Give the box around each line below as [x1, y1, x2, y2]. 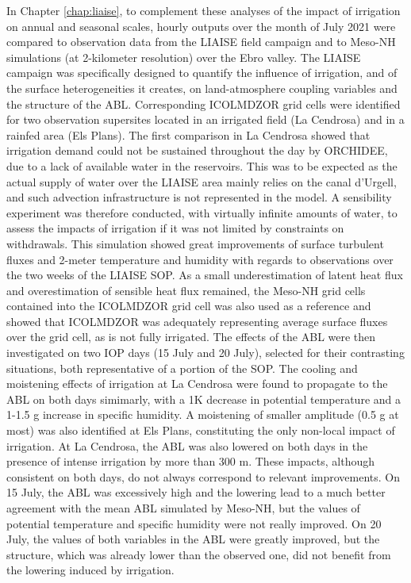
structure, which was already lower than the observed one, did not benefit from [6, 546, 391, 562]
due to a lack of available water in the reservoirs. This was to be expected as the [6, 157, 398, 174]
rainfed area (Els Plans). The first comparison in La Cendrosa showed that [6, 126, 371, 143]
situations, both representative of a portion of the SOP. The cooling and [6, 359, 358, 376]
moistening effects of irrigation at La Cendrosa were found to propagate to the [6, 375, 388, 392]
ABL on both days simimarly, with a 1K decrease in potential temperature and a [6, 390, 401, 407]
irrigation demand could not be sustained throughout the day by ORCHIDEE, [6, 142, 388, 159]
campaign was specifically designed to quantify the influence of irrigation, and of [6, 64, 398, 81]
